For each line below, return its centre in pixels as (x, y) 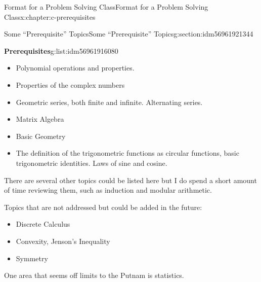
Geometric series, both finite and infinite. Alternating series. (109, 102)
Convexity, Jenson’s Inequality (63, 241)
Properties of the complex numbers (70, 84)
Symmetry (32, 258)
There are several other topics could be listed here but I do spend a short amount (130, 180)
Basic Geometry (41, 136)
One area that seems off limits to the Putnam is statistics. (94, 275)
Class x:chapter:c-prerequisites (50, 16)
